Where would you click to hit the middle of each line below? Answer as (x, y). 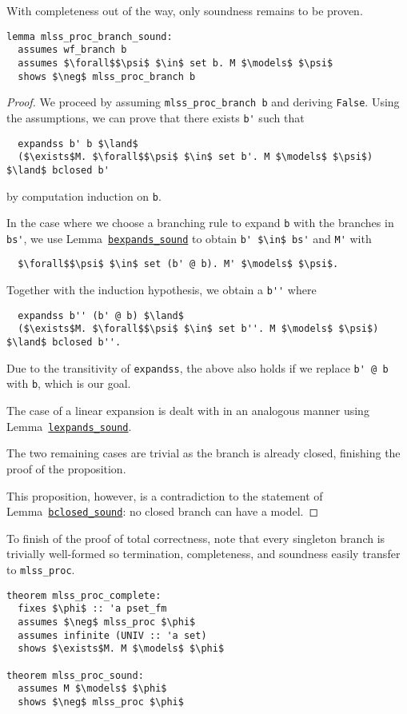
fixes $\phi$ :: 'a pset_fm (92, 609)
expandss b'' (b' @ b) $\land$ (101, 315)
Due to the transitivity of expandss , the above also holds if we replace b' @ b (198, 367)
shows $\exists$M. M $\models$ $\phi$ (121, 649)
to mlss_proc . (41, 569)
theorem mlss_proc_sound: (75, 675)
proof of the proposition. (66, 468)
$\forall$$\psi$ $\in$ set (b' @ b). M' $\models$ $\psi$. (178, 264)
